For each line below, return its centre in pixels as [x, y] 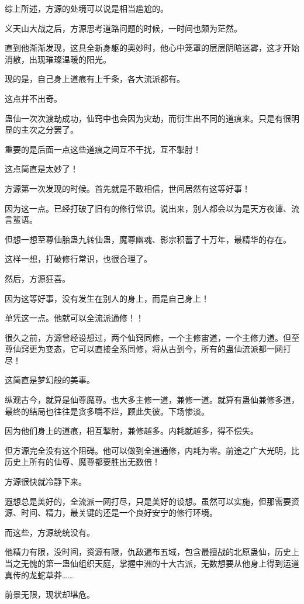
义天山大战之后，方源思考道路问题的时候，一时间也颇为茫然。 [123, 28]
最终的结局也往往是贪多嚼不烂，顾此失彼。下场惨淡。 [107, 411]
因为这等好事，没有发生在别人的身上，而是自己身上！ [107, 298]
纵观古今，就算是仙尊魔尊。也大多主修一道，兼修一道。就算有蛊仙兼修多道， [152, 400]
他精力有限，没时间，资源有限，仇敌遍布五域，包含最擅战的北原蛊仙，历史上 [152, 552]
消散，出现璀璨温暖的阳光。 [58, 59]
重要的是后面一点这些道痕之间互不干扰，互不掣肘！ [103, 149]
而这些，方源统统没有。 [50, 532]
